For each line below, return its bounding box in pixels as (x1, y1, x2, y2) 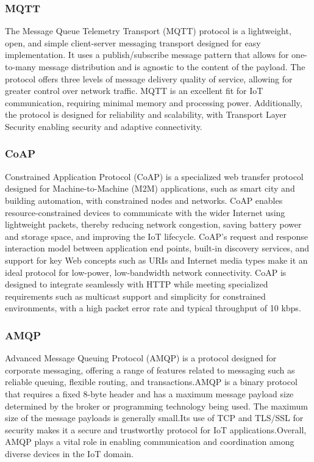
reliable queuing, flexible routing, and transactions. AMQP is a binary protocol (5, 375, 298, 388)
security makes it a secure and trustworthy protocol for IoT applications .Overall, (5, 423, 307, 436)
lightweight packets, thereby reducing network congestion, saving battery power (5, 218, 302, 231)
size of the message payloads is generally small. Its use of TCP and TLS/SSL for (5, 411, 304, 424)
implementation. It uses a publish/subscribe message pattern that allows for (5, 48, 289, 61)
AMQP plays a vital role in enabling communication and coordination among (5, 435, 294, 448)
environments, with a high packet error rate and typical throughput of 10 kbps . (5, 301, 301, 314)
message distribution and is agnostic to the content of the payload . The (38, 60, 305, 73)
